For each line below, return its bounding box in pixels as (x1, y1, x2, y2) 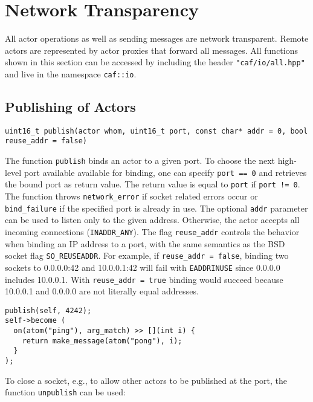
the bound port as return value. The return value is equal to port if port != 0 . (5, 178, 300, 190)
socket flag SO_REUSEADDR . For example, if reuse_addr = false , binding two (5, 249, 289, 262)
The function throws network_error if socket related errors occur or (5, 190, 258, 203)
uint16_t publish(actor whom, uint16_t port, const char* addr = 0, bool (5, 126, 308, 135)
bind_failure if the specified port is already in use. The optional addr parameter (5, 201, 308, 214)
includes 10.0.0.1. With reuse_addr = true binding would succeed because (5, 273, 283, 285)
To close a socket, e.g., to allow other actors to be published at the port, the (5, 374, 288, 386)
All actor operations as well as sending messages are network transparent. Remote (5, 32, 309, 45)
